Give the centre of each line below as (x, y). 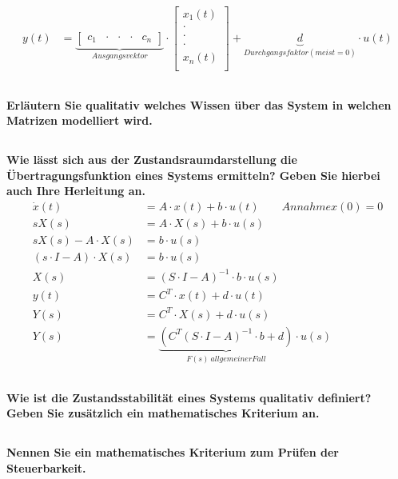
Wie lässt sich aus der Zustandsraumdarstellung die (152, 160)
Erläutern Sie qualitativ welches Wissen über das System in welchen (199, 104)
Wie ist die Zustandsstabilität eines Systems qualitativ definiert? (189, 397)
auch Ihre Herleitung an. (76, 191)
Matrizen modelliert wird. (80, 120)
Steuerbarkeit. (46, 467)
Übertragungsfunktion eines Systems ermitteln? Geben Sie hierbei (193, 175)
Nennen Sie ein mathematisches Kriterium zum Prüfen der (173, 452)
